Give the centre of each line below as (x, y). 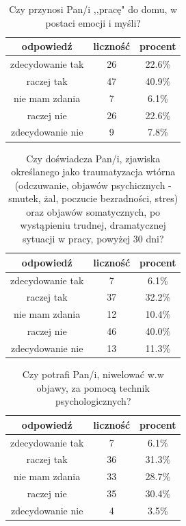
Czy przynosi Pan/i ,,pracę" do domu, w (93, 9)
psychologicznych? (93, 401)
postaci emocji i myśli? (93, 22)
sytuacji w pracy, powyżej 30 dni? (93, 239)
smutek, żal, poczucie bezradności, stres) (93, 198)
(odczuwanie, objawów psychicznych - (93, 185)
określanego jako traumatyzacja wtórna (93, 172)
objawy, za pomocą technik (93, 387)
